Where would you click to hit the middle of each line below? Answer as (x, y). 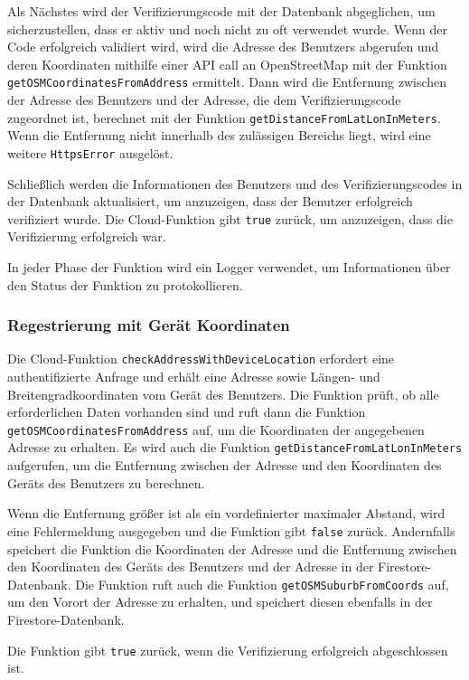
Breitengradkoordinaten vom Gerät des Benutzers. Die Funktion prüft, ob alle (223, 394)
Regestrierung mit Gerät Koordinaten (149, 325)
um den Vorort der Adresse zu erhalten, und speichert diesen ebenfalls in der (220, 602)
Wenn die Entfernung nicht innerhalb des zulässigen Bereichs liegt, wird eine (219, 135)
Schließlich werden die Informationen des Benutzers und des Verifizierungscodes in (235, 183)
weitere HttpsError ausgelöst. (90, 152)
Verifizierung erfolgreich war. (87, 236)
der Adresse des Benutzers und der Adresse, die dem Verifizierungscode (204, 100)
